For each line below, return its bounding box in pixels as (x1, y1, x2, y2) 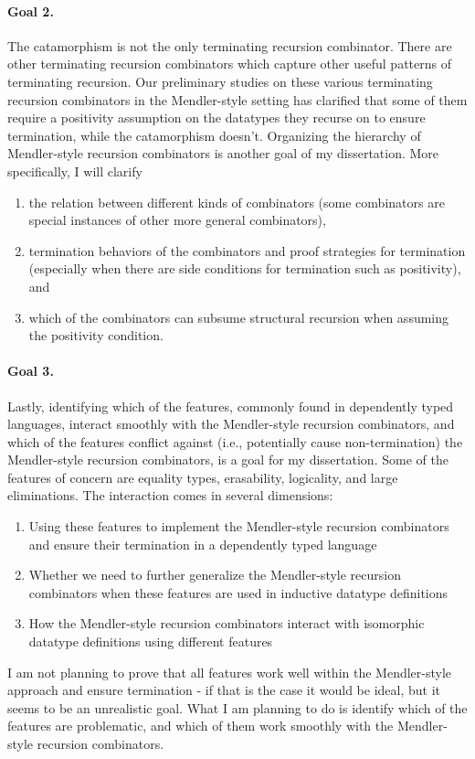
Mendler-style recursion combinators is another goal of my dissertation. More (7, 144, 439, 163)
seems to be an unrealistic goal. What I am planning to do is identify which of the (7, 698, 468, 717)
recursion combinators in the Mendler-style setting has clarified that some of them (7, 90, 468, 109)
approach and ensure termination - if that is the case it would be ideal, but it (7, 680, 441, 700)
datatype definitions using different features (28, 632, 273, 651)
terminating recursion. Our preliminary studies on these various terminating (7, 71, 433, 91)
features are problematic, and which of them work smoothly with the (7, 716, 394, 735)
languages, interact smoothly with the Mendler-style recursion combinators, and (7, 414, 455, 433)
